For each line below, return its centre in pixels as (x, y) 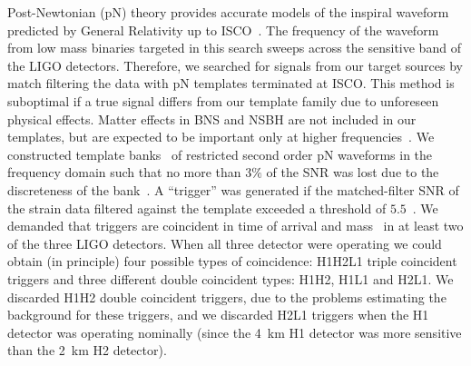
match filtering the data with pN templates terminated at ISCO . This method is (231, 83)
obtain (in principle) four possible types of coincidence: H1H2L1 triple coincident (232, 261)
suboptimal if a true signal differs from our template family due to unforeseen (223, 100)
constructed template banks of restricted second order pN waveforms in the (220, 154)
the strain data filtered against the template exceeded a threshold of (197, 208)
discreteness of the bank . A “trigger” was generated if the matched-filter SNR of (233, 189)
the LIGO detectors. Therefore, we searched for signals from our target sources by (235, 65)
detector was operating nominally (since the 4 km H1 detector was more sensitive (235, 332)
